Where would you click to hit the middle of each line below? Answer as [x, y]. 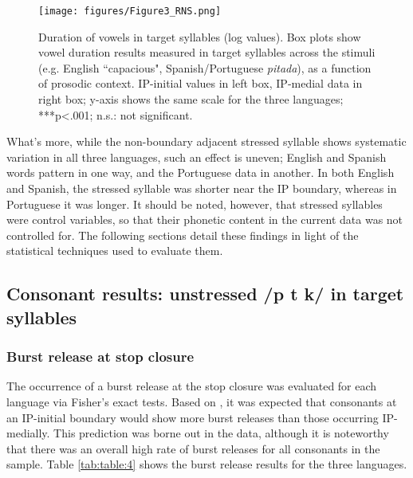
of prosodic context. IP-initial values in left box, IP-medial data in [201, 83]
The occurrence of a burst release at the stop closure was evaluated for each [192, 386]
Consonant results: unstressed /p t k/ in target [205, 294]
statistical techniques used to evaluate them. [115, 251]
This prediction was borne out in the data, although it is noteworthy [221, 433]
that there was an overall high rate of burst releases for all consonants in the [193, 448]
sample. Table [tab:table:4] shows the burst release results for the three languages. [207, 464]
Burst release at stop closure [100, 357]
